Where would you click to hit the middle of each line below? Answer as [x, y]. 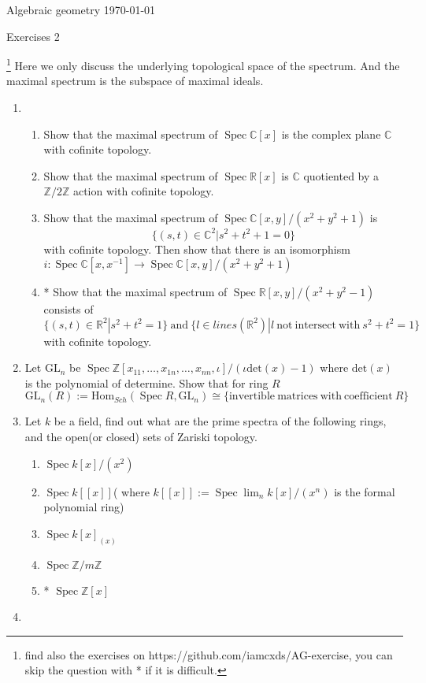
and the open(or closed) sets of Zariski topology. [141, 437]
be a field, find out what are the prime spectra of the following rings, [220, 421]
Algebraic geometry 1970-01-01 [81, 9]
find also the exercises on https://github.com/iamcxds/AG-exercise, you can [209, 654]
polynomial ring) [84, 507]
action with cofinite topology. [143, 191]
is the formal [365, 491]
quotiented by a [341, 175]
